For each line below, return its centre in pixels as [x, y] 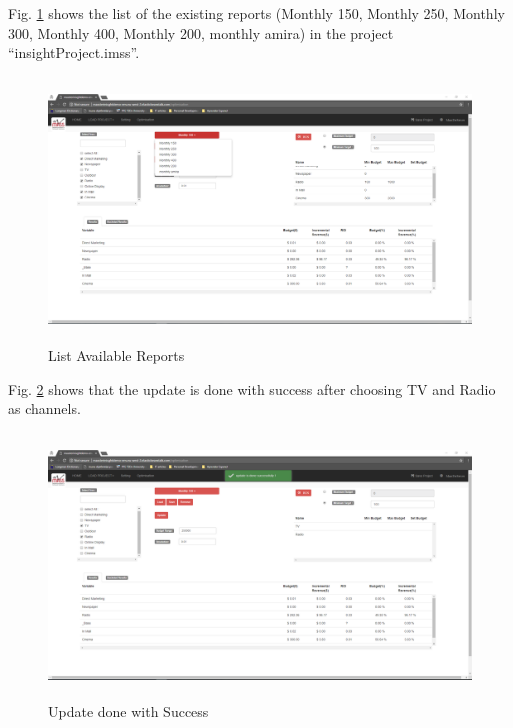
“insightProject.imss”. [74, 52]
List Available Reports [116, 354]
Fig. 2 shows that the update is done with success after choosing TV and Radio [252, 388]
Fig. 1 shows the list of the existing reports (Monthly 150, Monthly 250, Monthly [256, 13]
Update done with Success [128, 710]
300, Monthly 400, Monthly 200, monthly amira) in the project [201, 32]
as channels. [44, 408]
